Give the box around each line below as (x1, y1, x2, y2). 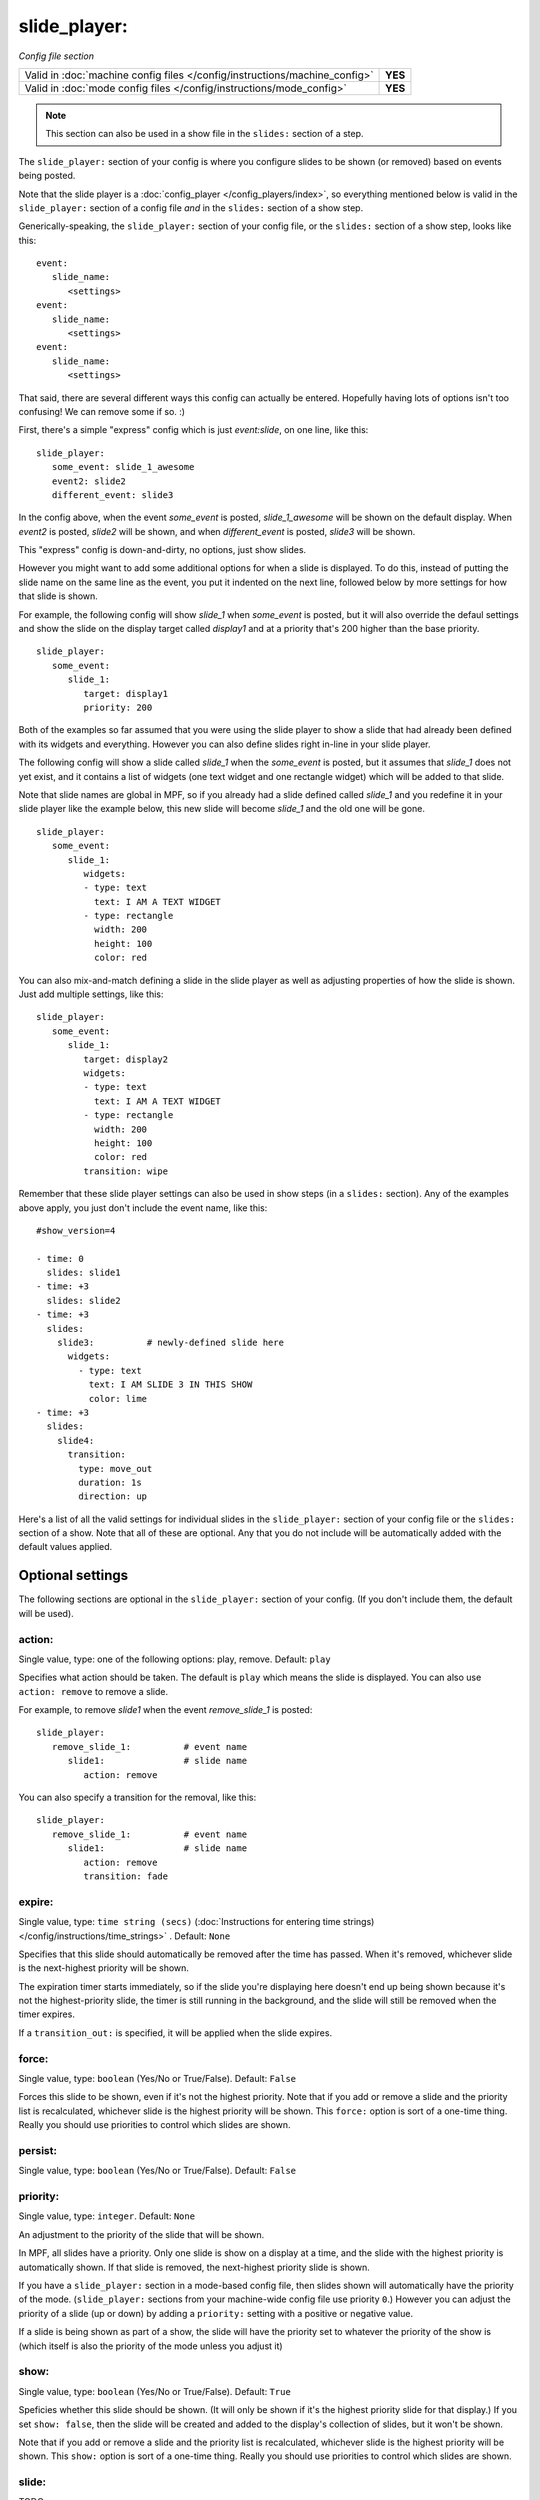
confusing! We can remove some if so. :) (18, 405, 185, 417)
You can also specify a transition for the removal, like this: (18, 1791, 257, 1804)
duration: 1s (78, 1476, 142, 1488)
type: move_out (78, 1463, 153, 1474)
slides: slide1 (46, 1267, 121, 1279)
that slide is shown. (18, 590, 99, 602)
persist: (18, 2143, 57, 2157)
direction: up (78, 1491, 148, 1502)
